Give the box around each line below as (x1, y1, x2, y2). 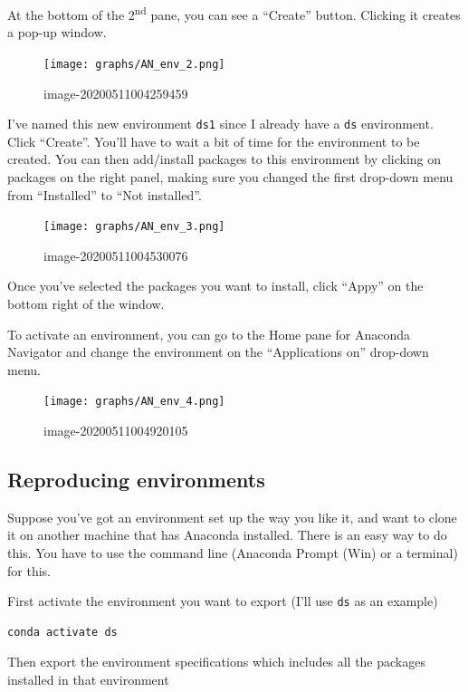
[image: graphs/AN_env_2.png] (43, 57, 225, 71)
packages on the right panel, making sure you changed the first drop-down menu (7, 167, 454, 186)
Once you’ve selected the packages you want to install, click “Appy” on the (7, 276, 424, 295)
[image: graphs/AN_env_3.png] (43, 220, 225, 234)
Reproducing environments (7, 465, 265, 493)
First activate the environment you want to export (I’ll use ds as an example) (7, 591, 438, 610)
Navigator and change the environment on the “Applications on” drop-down (7, 342, 429, 361)
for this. (7, 561, 51, 580)
